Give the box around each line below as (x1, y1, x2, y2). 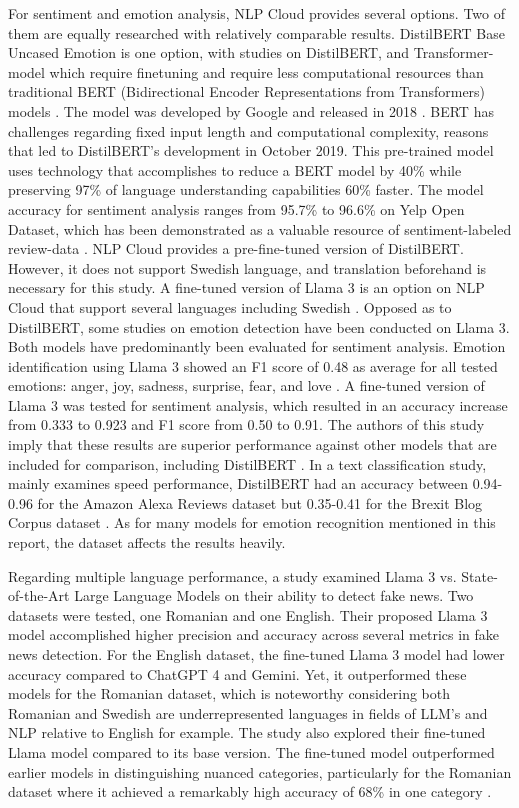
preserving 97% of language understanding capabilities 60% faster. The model (8, 179, 484, 200)
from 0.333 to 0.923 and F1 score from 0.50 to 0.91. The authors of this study (8, 414, 485, 435)
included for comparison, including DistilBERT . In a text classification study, (8, 453, 487, 474)
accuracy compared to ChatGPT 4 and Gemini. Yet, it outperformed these (8, 663, 467, 684)
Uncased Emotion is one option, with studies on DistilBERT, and (8, 42, 410, 63)
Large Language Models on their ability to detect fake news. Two (74, 585, 474, 606)
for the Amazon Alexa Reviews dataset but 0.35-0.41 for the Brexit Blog (37, 492, 483, 513)
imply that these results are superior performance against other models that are (8, 434, 497, 455)
